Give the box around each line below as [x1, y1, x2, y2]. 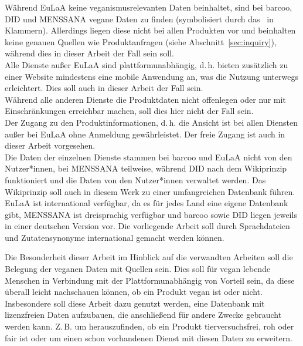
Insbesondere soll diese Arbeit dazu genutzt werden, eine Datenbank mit [5, 297, 265, 309]
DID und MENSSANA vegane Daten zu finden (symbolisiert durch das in [5, 12, 274, 25]
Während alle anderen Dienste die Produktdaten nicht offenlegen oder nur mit [5, 93, 286, 105]
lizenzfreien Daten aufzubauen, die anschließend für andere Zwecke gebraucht [5, 308, 282, 321]
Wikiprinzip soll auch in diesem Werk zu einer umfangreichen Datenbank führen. [5, 185, 295, 197]
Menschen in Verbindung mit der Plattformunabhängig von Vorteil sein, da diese [5, 274, 295, 286]
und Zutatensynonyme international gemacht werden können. [5, 231, 224, 243]
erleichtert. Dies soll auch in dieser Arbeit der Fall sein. [5, 82, 203, 94]
